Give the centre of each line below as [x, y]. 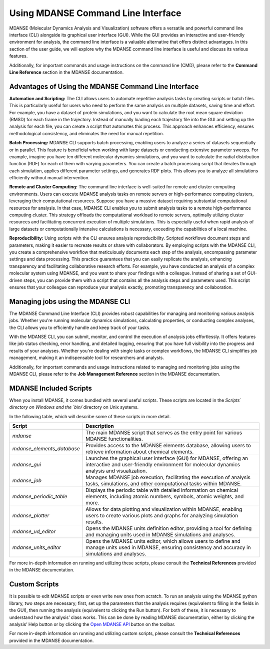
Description [100, 426]
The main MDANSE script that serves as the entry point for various [164, 433]
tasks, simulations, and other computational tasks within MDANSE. [163, 484]
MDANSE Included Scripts [51, 388]
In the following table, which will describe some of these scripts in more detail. [90, 416]
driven [16, 280]
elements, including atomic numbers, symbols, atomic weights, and [164, 497]
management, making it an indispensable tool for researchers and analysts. [87, 358]
